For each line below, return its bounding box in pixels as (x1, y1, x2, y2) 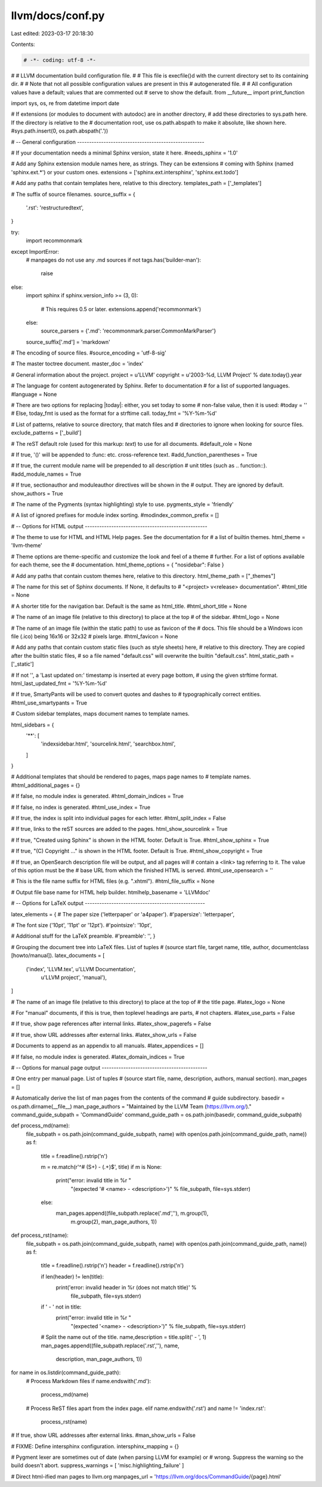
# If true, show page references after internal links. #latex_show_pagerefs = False (11, 1020, 212, 1027)
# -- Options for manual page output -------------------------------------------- (11, 1064, 208, 1072)
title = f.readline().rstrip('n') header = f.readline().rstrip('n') (41, 1262, 184, 1269)
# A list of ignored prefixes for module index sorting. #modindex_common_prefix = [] (11, 512, 219, 519)
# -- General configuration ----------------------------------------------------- (11, 138, 205, 146)
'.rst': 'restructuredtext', (26, 204, 84, 211)
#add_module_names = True (11, 470, 82, 478)
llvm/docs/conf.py (11, 9, 105, 22)
